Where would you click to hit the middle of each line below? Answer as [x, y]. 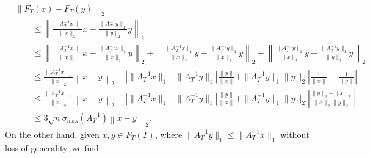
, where [169, 134]
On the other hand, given [52, 134]
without [295, 134]
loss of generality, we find [52, 147]
